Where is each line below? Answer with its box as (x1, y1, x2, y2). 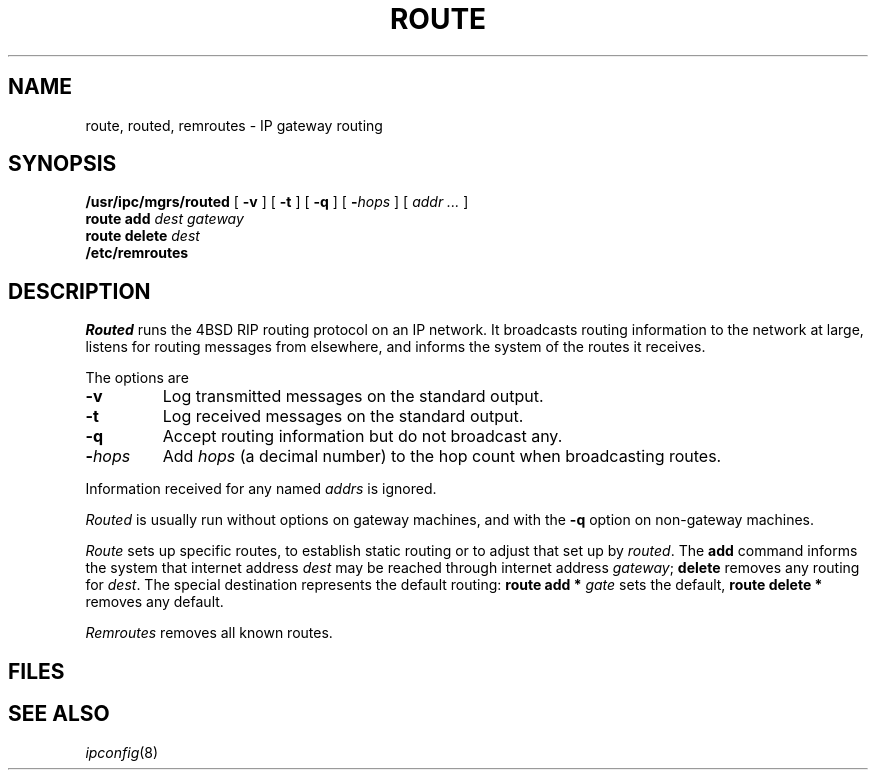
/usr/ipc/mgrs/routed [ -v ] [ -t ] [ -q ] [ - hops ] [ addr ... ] (85, 193, 469, 211)
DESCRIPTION (8, 278, 151, 304)
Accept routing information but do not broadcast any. (162, 426, 563, 447)
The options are (85, 369, 189, 387)
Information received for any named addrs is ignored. (85, 480, 437, 498)
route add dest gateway (85, 210, 244, 228)
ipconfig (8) (85, 743, 159, 761)
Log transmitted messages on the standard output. (162, 386, 544, 407)
